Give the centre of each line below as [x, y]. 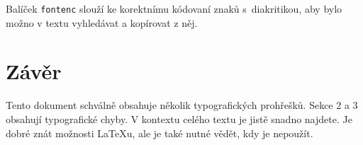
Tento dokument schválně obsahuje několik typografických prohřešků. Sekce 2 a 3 [182, 105]
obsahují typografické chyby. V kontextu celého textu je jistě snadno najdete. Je [179, 118]
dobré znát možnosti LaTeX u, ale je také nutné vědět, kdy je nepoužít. [160, 133]
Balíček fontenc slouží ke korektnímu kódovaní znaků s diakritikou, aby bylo [174, 8]
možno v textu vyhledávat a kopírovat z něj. [102, 22]
